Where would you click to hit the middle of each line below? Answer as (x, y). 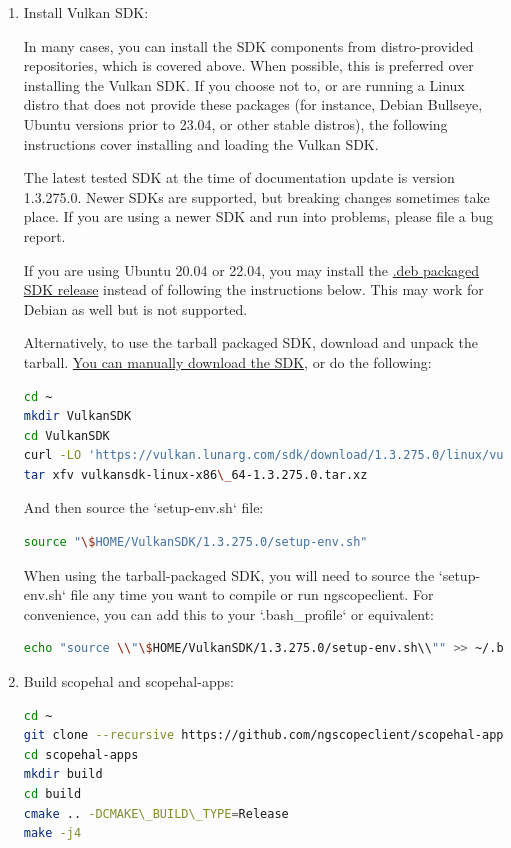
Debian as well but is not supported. (135, 308)
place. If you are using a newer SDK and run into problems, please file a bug (258, 216)
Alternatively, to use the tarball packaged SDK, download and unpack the (251, 342)
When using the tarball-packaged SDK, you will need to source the (229, 574)
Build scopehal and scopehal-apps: (128, 681)
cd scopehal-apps (81, 754)
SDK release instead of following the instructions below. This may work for (253, 289)
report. (44, 235)
